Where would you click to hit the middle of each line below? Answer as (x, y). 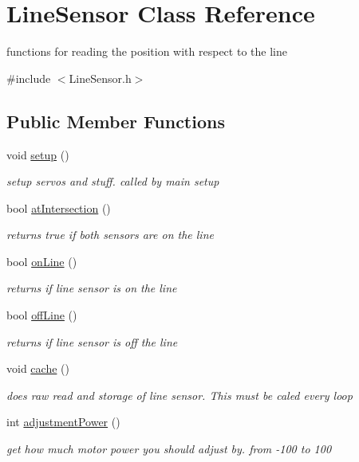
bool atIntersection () (59, 208)
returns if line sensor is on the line (92, 288)
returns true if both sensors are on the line (110, 235)
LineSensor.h (100, 78)
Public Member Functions (116, 121)
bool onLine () (42, 261)
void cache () (38, 368)
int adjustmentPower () (63, 422)
